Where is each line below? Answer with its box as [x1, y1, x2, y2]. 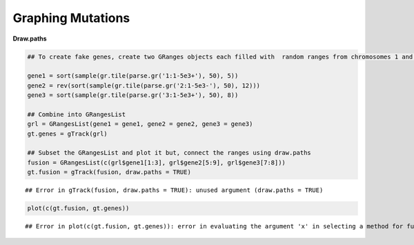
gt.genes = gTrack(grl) [27, 129, 108, 138]
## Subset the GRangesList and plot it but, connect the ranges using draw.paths [27, 149, 312, 157]
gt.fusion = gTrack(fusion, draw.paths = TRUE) [27, 169, 191, 176]
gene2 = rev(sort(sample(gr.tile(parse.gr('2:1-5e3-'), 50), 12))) [27, 81, 261, 89]
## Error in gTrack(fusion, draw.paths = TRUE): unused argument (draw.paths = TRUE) [25, 187, 324, 194]
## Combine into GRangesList [27, 110, 126, 118]
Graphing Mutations [12, 10, 130, 25]
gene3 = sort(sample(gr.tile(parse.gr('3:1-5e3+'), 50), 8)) [27, 92, 239, 99]
